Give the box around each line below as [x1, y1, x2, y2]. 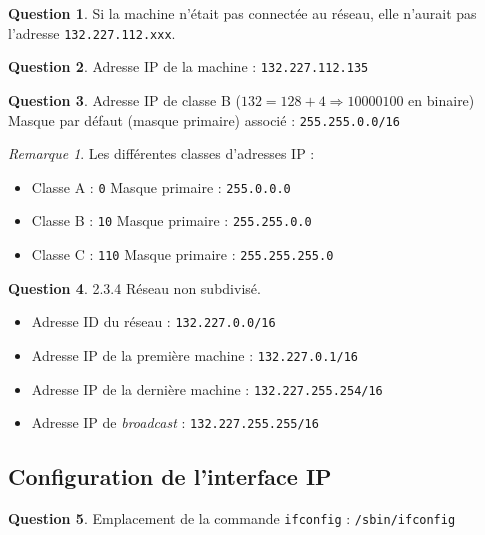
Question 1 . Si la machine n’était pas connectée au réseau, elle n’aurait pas [8, 3, 477, 23]
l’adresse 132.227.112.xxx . [8, 22, 176, 43]
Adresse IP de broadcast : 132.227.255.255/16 [31, 412, 319, 433]
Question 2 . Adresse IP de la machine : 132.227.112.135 [8, 56, 369, 77]
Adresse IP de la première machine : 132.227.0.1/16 [31, 344, 359, 365]
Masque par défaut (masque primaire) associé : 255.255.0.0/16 [8, 109, 400, 130]
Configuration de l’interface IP [8, 461, 332, 492]
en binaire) [408, 89, 475, 110]
